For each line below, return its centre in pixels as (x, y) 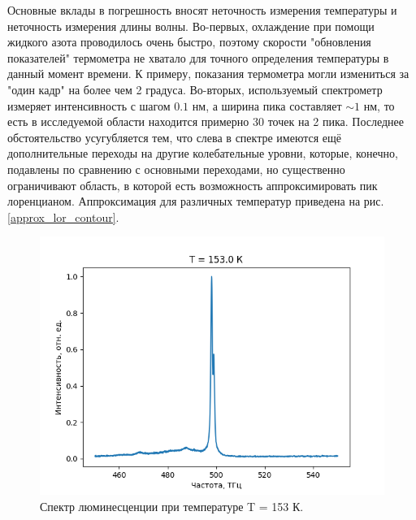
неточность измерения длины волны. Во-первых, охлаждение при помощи (191, 26)
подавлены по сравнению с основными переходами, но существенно (176, 169)
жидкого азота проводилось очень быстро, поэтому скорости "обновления (189, 42)
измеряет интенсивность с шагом (89, 105)
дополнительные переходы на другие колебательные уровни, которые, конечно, (203, 153)
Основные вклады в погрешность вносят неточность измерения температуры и (202, 10)
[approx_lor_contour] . (63, 217)
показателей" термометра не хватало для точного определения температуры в (198, 57)
